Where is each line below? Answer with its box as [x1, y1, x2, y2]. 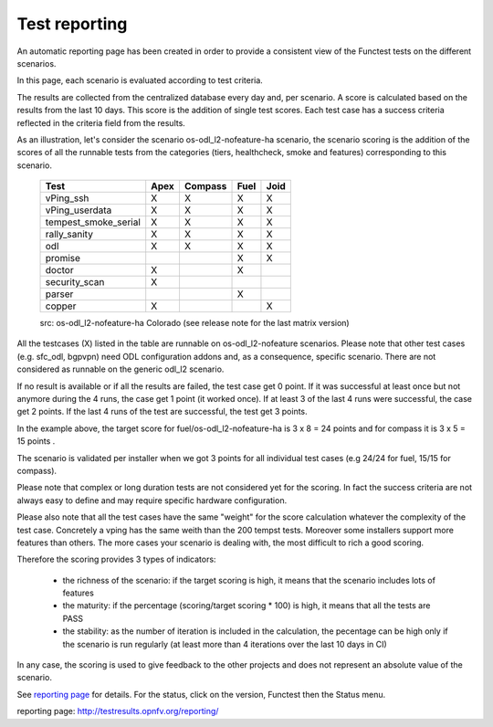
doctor [45, 264, 74, 277]
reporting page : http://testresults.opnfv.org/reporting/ [16, 706, 219, 717]
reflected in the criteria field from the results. [16, 117, 186, 128]
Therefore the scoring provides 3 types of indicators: [16, 553, 216, 565]
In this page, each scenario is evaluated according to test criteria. [16, 75, 264, 86]
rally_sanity [45, 228, 93, 241]
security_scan [45, 276, 105, 289]
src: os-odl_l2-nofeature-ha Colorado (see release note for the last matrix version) [39, 318, 351, 329]
